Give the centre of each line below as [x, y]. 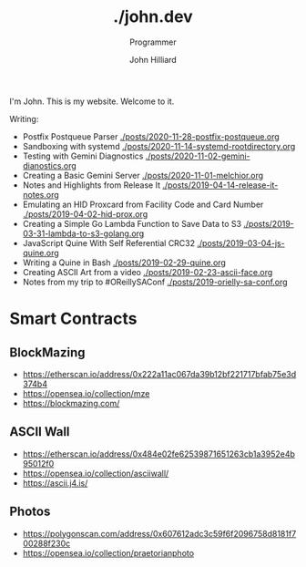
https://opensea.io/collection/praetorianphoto [108, 552]
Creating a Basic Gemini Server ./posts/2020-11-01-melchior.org [143, 175]
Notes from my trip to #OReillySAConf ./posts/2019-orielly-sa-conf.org [155, 282]
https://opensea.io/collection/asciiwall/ [96, 473]
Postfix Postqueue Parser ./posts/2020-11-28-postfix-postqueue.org [151, 136]
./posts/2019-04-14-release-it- [220, 185]
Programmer [153, 42]
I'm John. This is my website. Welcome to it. [92, 101]
